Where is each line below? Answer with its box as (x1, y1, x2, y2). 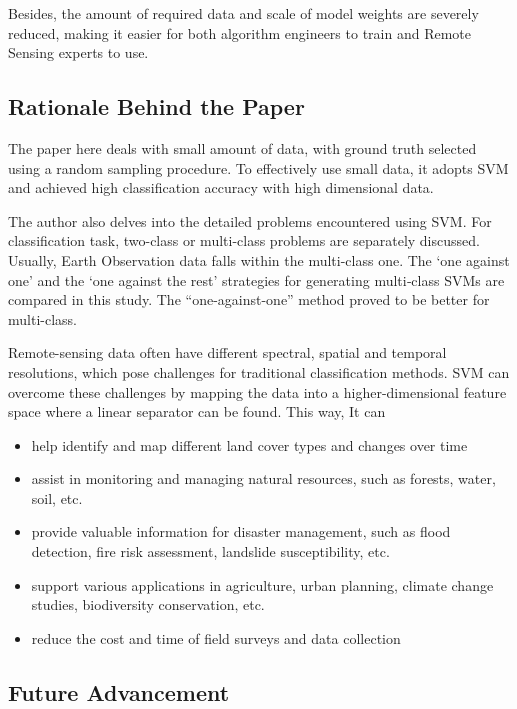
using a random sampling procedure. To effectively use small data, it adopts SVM (8, 157, 509, 178)
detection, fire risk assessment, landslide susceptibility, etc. (31, 541, 390, 562)
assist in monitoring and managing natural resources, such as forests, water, (31, 468, 496, 489)
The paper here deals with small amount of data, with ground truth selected (8, 137, 477, 158)
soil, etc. (31, 487, 83, 508)
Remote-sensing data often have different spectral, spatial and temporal (8, 342, 447, 363)
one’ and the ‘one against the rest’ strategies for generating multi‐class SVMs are (8, 269, 505, 290)
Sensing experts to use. (8, 42, 149, 63)
